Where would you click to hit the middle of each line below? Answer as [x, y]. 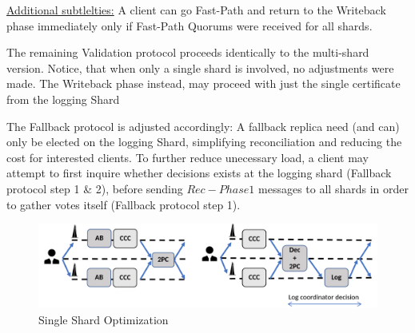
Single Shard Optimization [104, 319]
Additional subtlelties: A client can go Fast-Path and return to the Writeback [196, 10]
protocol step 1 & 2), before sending [95, 188]
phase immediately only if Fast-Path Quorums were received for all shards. [190, 25]
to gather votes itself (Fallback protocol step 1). [124, 204]
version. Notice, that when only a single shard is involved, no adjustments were [200, 67]
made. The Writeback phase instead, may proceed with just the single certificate [204, 83]
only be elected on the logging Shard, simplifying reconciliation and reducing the [204, 142]
